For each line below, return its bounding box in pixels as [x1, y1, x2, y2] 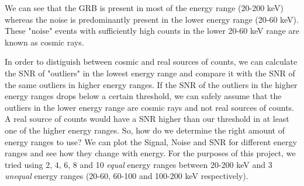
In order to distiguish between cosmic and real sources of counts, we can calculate [5, 55, 298, 68]
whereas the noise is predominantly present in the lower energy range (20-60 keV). [5, 13, 299, 25]
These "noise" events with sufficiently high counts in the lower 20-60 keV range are [5, 24, 300, 37]
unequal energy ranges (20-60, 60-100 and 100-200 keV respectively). [5, 170, 248, 182]
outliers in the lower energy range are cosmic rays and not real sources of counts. [5, 101, 294, 113]
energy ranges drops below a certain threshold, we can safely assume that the [5, 90, 282, 102]
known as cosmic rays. [5, 36, 84, 48]
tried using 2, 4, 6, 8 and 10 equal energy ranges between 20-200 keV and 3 [5, 158, 272, 170]
